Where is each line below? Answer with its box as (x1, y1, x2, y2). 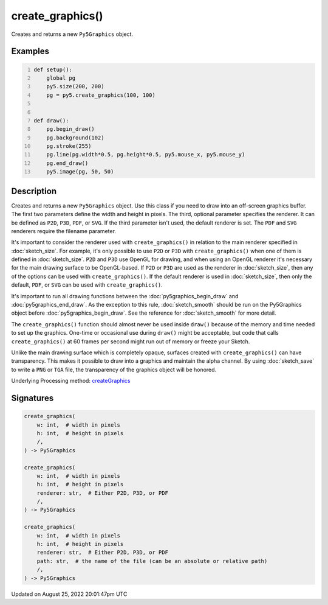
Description (11, 186, 57, 196)
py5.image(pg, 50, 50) (46, 168, 114, 175)
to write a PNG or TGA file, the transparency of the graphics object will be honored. (11, 366, 217, 373)
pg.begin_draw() (46, 125, 95, 133)
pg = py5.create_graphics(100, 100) (46, 91, 156, 99)
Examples (11, 46, 50, 57)
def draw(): (33, 117, 69, 124)
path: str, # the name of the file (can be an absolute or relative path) (36, 558, 268, 564)
